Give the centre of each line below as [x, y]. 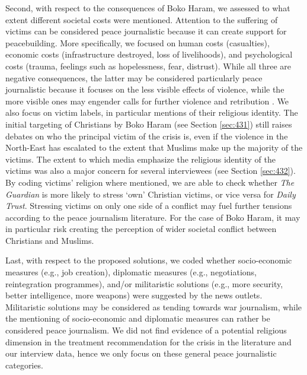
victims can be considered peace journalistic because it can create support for [146, 31]
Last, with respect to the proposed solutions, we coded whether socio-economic [149, 260]
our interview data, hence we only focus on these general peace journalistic [141, 353]
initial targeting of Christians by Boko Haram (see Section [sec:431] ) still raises [149, 124]
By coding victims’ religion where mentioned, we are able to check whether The [150, 182]
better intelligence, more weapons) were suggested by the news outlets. [134, 295]
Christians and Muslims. [50, 240]
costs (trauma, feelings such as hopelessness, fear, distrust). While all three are [148, 66]
